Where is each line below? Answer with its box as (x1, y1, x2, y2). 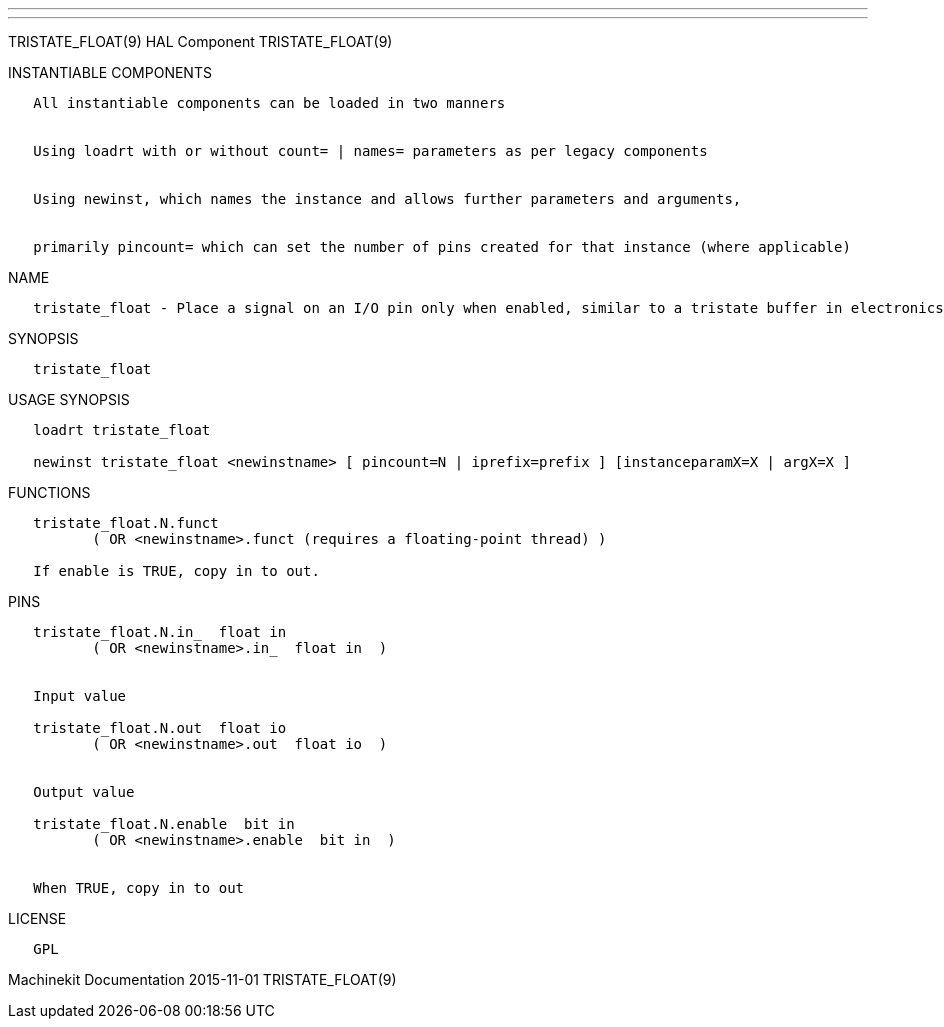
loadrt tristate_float (33, 422, 211, 438)
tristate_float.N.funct (33, 515, 219, 531)
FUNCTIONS (8, 484, 91, 501)
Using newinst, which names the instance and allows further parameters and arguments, (33, 191, 742, 207)
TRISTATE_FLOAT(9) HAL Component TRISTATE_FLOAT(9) (8, 33, 393, 50)
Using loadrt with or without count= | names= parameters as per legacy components (33, 143, 708, 159)
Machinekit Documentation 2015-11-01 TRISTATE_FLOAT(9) (8, 971, 397, 988)
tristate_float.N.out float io (33, 720, 287, 736)
